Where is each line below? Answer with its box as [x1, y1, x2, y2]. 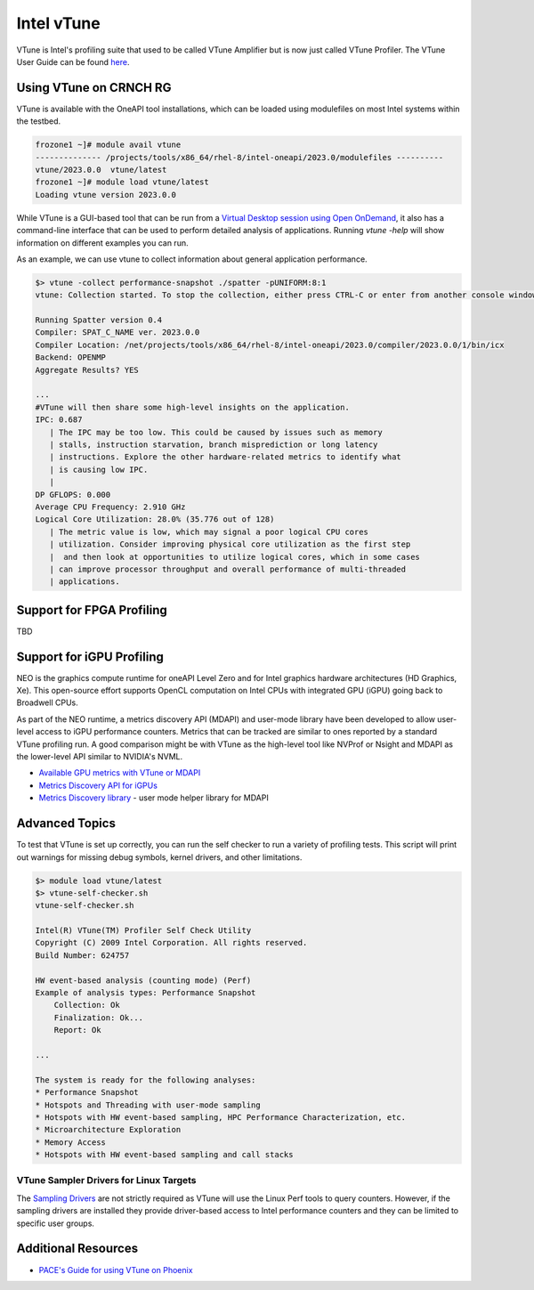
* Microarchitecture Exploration [35, 1124, 182, 1135]
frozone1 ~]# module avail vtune [35, 140, 182, 150]
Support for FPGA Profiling [16, 602, 168, 618]
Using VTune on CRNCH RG [16, 80, 172, 95]
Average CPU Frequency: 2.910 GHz [35, 501, 186, 512]
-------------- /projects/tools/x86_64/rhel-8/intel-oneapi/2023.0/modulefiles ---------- [35, 152, 444, 162]
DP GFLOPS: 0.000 [35, 490, 111, 499]
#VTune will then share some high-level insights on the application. [35, 402, 351, 412]
